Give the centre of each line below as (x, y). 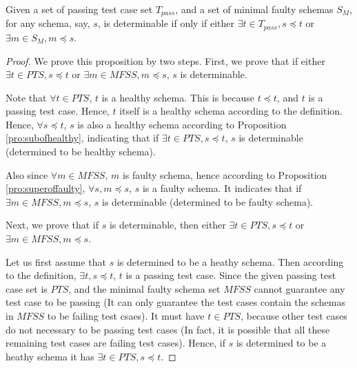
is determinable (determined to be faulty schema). (207, 201)
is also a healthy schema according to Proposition (182, 124)
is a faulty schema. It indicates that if (222, 188)
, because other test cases (294, 316)
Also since (27, 174)
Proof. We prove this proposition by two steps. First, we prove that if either (165, 60)
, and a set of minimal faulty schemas (254, 9)
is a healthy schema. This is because (178, 97)
